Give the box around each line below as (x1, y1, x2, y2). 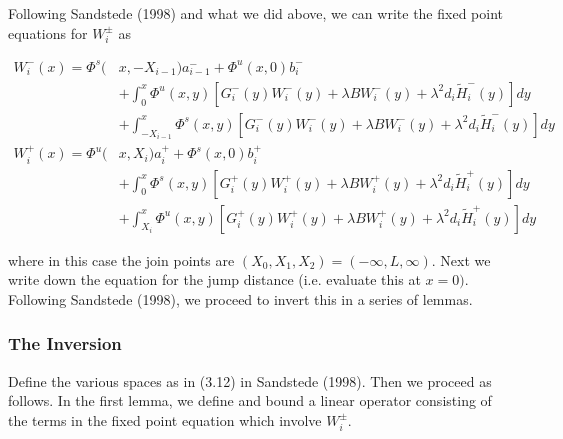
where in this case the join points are (8, 249, 235, 270)
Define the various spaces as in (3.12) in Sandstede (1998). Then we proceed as (8, 370, 492, 391)
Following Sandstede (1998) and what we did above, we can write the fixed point (8, 3, 503, 23)
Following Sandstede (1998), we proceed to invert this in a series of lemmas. (8, 288, 473, 309)
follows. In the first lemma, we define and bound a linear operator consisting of (8, 390, 492, 411)
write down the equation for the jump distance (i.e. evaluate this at (8, 269, 421, 290)
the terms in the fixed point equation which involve (8, 409, 322, 430)
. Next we (431, 249, 491, 270)
